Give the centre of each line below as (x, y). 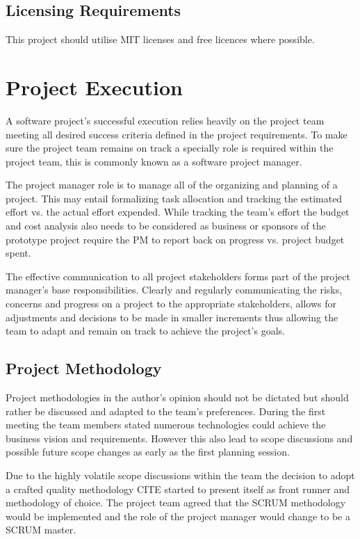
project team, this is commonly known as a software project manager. (154, 161)
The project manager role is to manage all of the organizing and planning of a (172, 185)
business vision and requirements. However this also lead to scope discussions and (179, 438)
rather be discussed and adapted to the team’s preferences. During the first (166, 411)
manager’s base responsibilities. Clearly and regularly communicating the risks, (174, 290)
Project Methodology (84, 368)
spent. (18, 253)
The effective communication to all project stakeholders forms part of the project (178, 276)
